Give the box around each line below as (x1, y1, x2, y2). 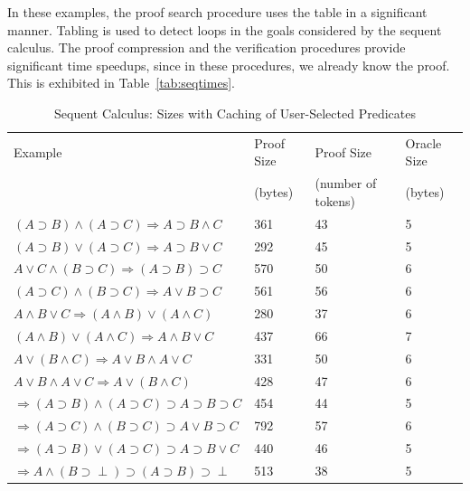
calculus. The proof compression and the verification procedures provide (7, 38, 406, 57)
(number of (315, 174, 377, 193)
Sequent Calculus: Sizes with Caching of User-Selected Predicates (54, 103, 416, 122)
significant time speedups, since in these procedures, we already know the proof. (7, 55, 450, 74)
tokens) (315, 191, 355, 210)
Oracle (405, 133, 442, 152)
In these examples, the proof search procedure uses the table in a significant (7, 3, 428, 21)
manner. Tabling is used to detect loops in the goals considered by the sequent (7, 20, 442, 39)
